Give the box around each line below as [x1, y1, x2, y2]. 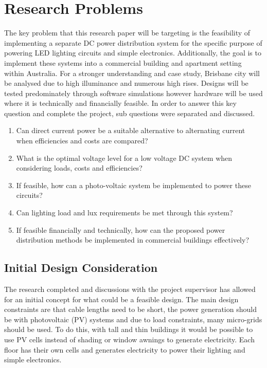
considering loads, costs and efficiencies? [16, 162, 143, 173]
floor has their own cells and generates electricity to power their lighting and [4, 344, 245, 355]
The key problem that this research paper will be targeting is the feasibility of [4, 27, 251, 38]
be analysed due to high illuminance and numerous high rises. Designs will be [4, 78, 248, 88]
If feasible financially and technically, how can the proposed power [16, 224, 225, 235]
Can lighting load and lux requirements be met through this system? [16, 207, 233, 218]
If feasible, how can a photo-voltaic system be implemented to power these [16, 179, 251, 190]
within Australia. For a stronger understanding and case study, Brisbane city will [4, 67, 260, 78]
